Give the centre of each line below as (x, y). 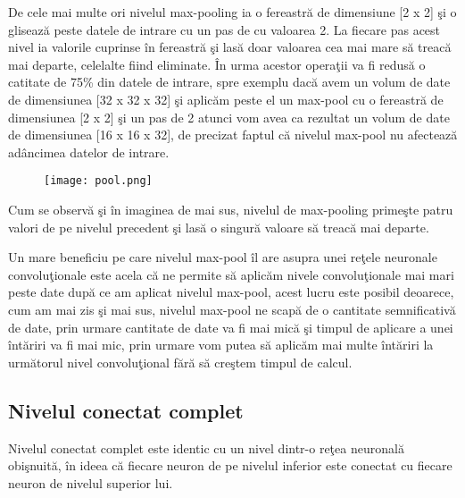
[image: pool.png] (98, 181)
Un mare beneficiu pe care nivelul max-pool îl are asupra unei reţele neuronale (223, 257)
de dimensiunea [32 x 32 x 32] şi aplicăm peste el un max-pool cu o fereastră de (226, 99)
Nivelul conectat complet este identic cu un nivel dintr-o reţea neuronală (206, 447)
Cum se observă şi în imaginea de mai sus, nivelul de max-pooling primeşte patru (231, 209)
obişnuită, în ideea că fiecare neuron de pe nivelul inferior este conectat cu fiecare (230, 465)
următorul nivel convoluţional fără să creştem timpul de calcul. (180, 362)
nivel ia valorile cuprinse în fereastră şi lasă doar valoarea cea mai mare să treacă (230, 47)
